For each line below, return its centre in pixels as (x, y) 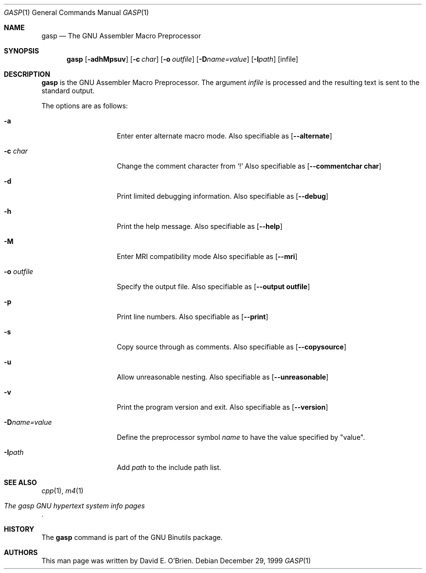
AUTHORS (21, 552)
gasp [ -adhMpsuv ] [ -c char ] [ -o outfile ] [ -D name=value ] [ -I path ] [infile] (183, 59)
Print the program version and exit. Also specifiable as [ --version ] (222, 407)
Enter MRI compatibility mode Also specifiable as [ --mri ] (207, 256)
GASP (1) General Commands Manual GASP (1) (77, 12)
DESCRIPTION (27, 74)
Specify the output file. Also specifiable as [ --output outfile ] (213, 286)
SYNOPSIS (22, 51)
